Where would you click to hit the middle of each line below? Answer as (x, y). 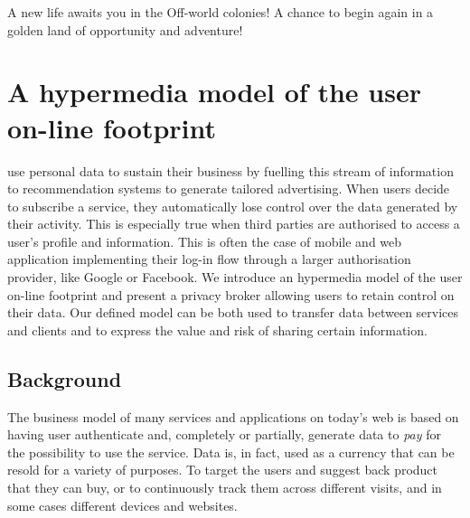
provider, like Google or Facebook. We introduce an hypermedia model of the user (235, 277)
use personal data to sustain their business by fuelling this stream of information (230, 170)
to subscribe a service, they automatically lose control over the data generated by (233, 206)
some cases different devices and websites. (122, 505)
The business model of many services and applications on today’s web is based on (233, 416)
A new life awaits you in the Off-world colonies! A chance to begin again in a (221, 12)
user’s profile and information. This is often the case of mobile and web (205, 241)
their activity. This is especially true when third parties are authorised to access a (234, 224)
